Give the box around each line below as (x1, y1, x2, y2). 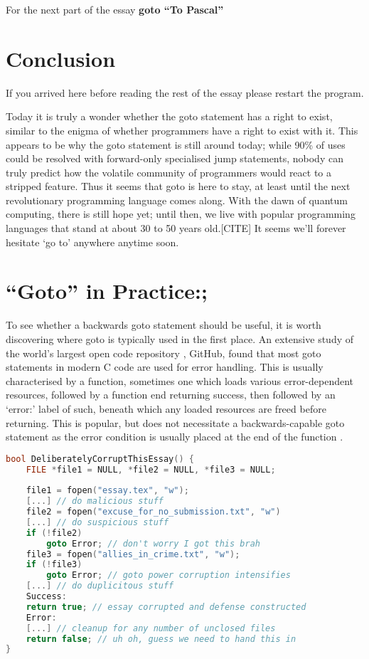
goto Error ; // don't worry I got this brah (46, 538, 260, 549)
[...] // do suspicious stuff (26, 517, 169, 527)
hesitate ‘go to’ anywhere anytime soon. (6, 234, 179, 249)
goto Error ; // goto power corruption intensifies (46, 570, 291, 581)
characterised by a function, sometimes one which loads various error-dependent (6, 373, 354, 388)
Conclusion (6, 43, 116, 73)
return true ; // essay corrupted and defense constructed (26, 601, 306, 612)
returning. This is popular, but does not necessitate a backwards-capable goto (6, 415, 345, 430)
